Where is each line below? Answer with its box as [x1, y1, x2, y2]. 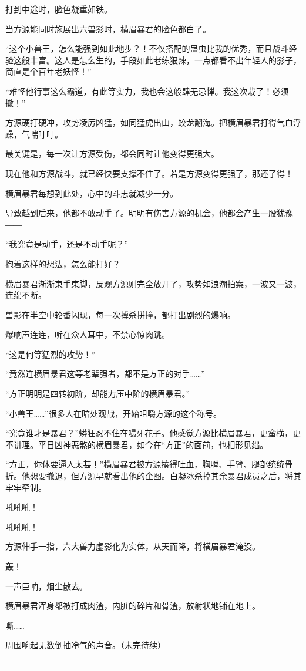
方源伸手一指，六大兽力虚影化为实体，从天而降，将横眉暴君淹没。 [5, 540, 260, 552]
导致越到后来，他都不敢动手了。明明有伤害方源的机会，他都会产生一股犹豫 [5, 207, 293, 219]
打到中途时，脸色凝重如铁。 [5, 3, 112, 15]
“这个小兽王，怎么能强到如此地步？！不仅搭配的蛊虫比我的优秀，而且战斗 [5, 42, 289, 55]
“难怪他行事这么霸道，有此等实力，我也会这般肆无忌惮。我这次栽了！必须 [5, 85, 289, 97]
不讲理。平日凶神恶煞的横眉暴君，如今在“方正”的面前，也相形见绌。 [5, 438, 268, 450]
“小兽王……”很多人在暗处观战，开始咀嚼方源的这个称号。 [5, 407, 221, 419]
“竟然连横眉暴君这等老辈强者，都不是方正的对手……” [5, 367, 205, 380]
